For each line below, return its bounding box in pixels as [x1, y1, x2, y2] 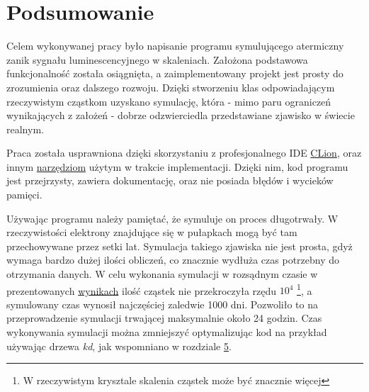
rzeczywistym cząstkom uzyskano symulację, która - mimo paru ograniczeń [6, 94, 331, 108]
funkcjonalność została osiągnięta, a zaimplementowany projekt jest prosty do [6, 66, 344, 81]
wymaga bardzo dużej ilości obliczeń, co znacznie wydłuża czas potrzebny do [6, 252, 340, 267]
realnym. [6, 121, 44, 136]
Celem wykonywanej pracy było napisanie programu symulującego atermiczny [6, 38, 344, 53]
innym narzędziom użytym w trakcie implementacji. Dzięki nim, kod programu [6, 159, 348, 174]
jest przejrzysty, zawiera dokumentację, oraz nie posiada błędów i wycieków [6, 173, 334, 188]
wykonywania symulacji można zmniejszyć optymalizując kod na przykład [6, 325, 327, 340]
